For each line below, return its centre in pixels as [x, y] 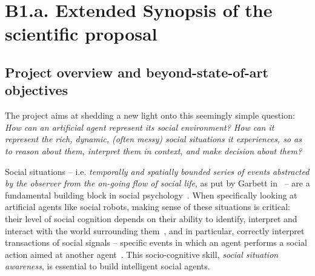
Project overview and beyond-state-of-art [137, 72]
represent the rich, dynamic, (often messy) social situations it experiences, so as [153, 139]
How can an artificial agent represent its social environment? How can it [140, 127]
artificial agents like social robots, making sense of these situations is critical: [148, 207]
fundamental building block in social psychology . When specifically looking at [151, 195]
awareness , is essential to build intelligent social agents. [108, 266]
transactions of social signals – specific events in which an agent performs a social [156, 242]
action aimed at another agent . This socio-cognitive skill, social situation [142, 254]
